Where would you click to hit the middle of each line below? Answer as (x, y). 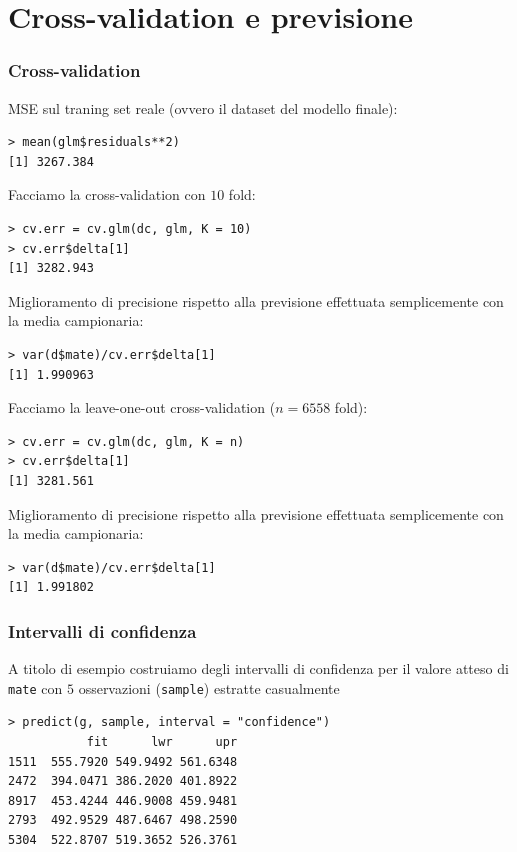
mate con (35, 687)
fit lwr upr (162, 741)
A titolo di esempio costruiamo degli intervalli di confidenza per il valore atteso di (258, 668)
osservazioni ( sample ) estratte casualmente (209, 687)
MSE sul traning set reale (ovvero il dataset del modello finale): (203, 107)
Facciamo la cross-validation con (107, 194)
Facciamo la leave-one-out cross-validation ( (142, 407)
